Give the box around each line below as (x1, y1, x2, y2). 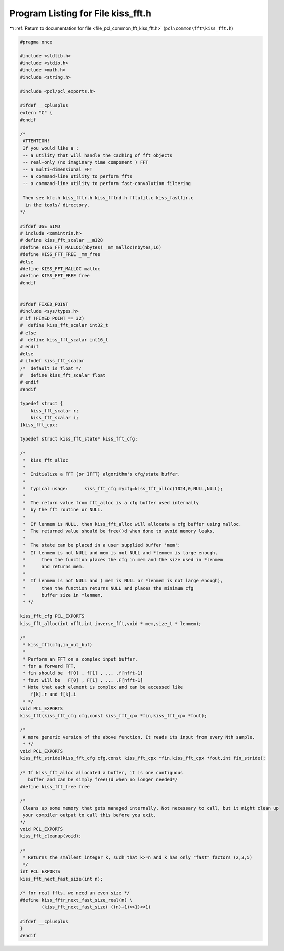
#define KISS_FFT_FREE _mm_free (20, 251, 101, 258)
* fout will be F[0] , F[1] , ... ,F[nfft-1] (23, 677, 143, 683)
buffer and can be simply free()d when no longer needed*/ (28, 777, 178, 783)
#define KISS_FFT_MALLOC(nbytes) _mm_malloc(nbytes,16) (20, 244, 162, 250)
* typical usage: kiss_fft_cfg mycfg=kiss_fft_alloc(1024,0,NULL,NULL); (23, 486, 223, 492)
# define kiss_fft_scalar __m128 (20, 237, 103, 243)
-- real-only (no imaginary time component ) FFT (23, 160, 149, 165)
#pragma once (20, 39, 53, 45)
